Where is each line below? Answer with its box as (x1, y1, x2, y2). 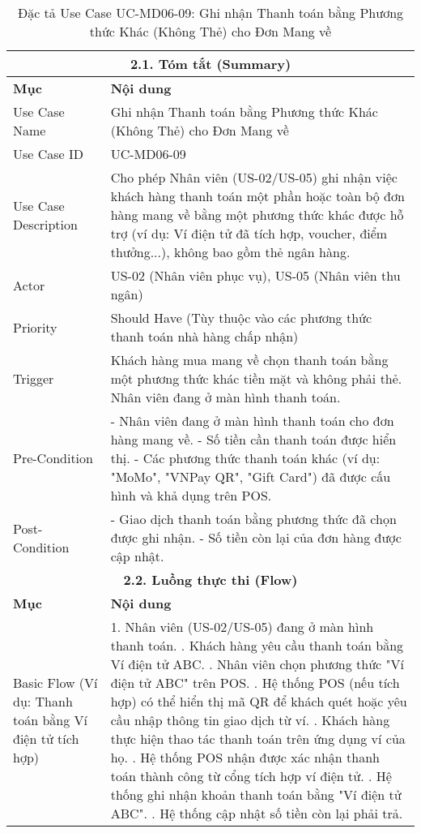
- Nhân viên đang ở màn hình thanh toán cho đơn (110, 411, 394, 430)
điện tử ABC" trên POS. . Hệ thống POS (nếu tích (110, 673, 400, 692)
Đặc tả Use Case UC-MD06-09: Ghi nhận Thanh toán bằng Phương (17, 3, 404, 22)
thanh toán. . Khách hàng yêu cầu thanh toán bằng (110, 636, 404, 655)
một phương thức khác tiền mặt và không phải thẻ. (110, 369, 402, 388)
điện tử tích (13, 729, 79, 748)
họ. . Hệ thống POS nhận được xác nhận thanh (110, 748, 381, 766)
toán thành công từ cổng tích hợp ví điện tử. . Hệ (110, 766, 392, 785)
